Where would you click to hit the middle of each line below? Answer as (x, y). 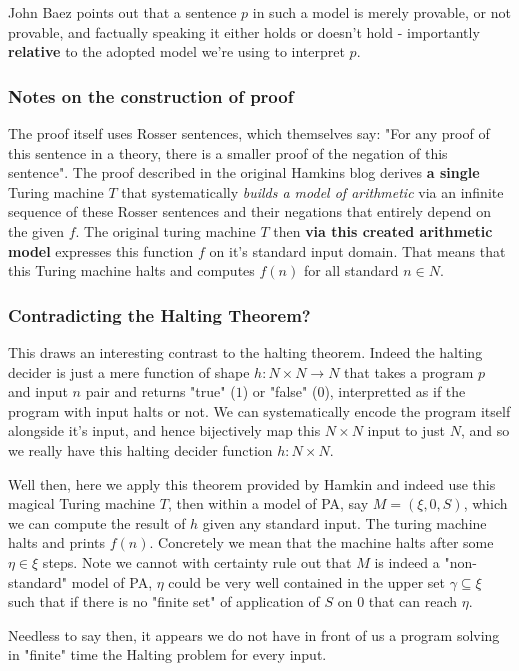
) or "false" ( (280, 391)
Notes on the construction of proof (151, 95)
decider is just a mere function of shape (129, 371)
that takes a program (409, 371)
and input (38, 391)
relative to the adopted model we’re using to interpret (176, 51)
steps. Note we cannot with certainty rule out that (197, 561)
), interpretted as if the (395, 391)
